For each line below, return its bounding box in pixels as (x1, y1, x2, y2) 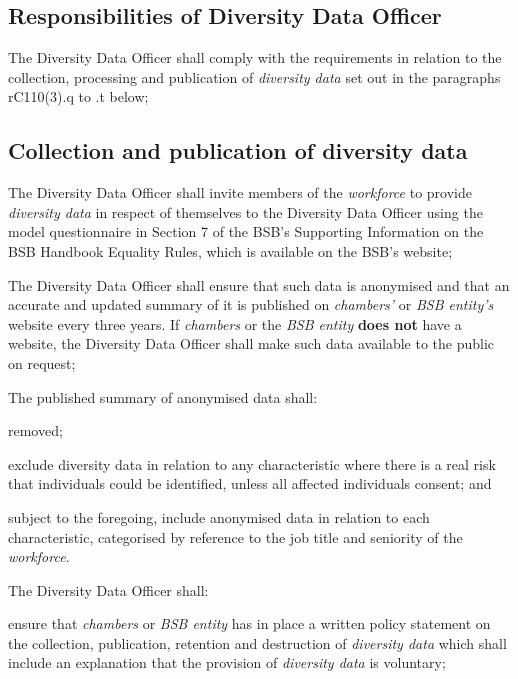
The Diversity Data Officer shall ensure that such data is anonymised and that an (8, 274, 510, 295)
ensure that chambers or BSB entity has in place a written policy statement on (8, 613, 491, 634)
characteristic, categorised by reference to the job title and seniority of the (8, 526, 463, 547)
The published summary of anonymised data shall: (8, 386, 318, 407)
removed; (8, 420, 63, 441)
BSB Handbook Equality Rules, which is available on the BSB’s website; (8, 240, 453, 261)
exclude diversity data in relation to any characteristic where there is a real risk (8, 453, 496, 474)
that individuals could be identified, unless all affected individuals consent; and (8, 473, 492, 494)
